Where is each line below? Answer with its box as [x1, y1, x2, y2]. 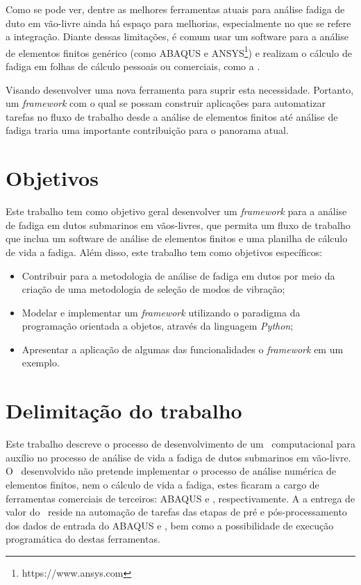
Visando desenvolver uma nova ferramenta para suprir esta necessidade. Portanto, [6, 82, 354, 96]
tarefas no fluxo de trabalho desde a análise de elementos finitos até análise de [6, 109, 338, 124]
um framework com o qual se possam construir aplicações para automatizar [6, 96, 326, 110]
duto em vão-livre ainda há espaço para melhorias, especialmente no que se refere [6, 15, 351, 30]
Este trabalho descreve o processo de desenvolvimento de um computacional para [6, 436, 355, 451]
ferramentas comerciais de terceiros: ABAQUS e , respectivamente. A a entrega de [6, 491, 355, 505]
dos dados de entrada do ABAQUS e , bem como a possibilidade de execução [6, 518, 334, 532]
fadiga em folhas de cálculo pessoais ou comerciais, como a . [6, 59, 260, 74]
